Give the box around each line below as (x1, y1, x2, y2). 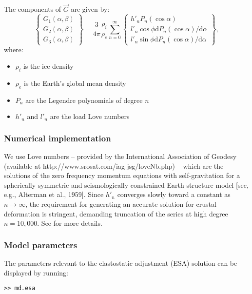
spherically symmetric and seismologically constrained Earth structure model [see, (4, 179, 249, 190)
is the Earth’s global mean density (24, 78, 126, 88)
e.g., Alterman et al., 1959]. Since (4, 189, 104, 199)
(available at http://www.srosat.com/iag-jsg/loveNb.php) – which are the (4, 160, 224, 171)
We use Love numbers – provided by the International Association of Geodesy (4, 151, 237, 161)
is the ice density (23, 60, 74, 71)
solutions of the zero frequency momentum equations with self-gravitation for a (4, 170, 240, 180)
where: (4, 44, 23, 55)
